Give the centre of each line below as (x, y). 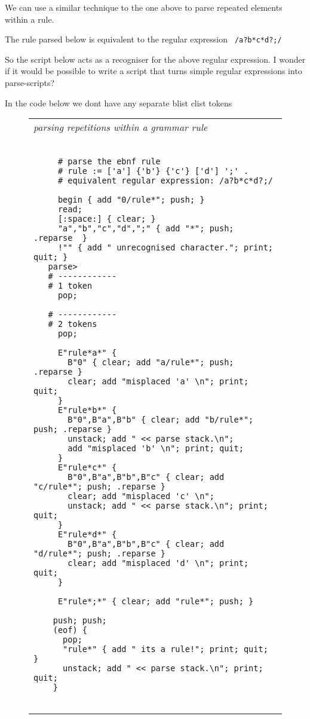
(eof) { (70, 630)
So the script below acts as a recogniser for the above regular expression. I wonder (155, 59)
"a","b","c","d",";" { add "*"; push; (146, 229)
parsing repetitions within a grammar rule (121, 127)
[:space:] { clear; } (107, 219)
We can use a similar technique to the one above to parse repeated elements (144, 7)
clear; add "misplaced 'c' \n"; (141, 496)
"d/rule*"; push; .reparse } (99, 554)
